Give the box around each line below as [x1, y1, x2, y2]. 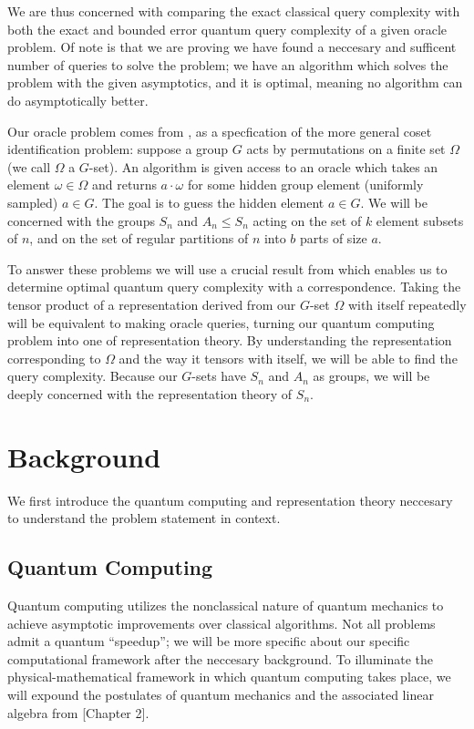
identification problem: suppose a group [7, 139, 229, 159]
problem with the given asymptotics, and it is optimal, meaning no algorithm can [7, 73, 463, 92]
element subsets [376, 210, 464, 230]
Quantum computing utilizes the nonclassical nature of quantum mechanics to [7, 595, 444, 614]
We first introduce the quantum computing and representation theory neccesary [7, 490, 453, 509]
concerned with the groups [7, 210, 155, 230]
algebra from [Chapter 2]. [7, 703, 149, 722]
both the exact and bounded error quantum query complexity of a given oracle [7, 19, 448, 38]
